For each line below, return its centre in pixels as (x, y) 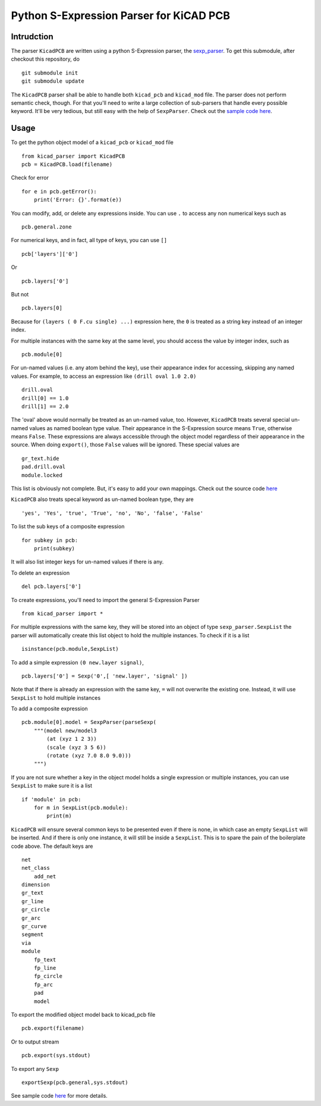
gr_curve (34, 926)
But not (20, 294)
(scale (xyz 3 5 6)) (76, 747)
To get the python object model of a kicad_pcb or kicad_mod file (92, 142)
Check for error (30, 178)
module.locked (42, 475)
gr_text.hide (40, 458)
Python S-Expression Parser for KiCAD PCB (120, 15)
